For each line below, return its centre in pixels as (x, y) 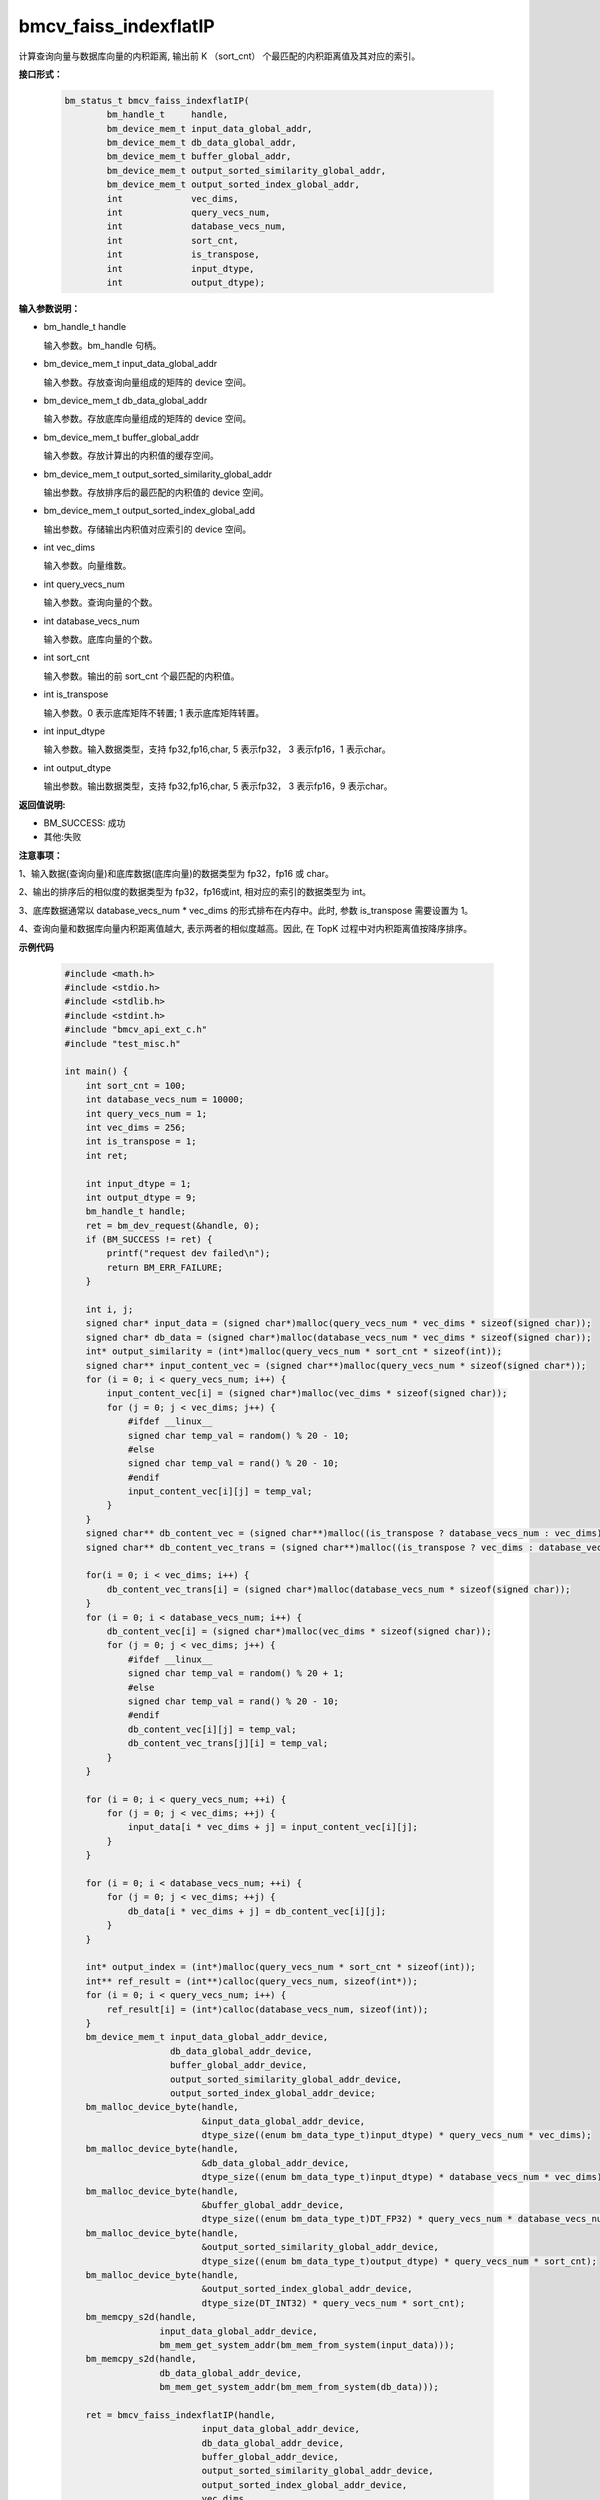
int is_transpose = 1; (141, 1141)
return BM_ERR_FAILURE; (165, 1267)
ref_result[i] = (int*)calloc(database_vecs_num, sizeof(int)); (267, 2009)
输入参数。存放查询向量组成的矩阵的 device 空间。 (147, 382)
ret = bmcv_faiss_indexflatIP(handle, (180, 2414)
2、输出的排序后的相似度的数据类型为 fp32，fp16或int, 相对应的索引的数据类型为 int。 (195, 892)
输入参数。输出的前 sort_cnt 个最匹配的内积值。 (141, 676)
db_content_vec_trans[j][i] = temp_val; (228, 1743)
